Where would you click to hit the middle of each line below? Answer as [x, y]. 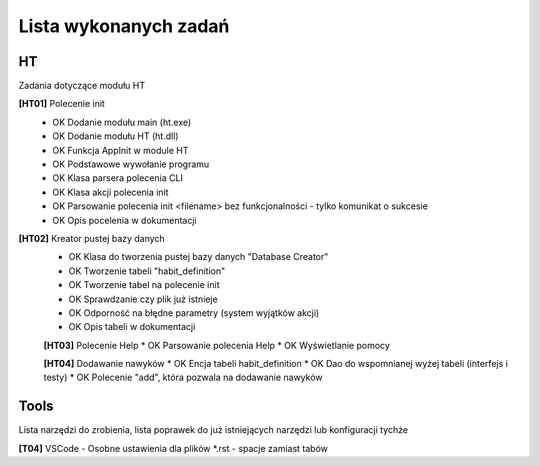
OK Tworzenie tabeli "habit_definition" [147, 271]
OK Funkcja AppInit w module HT [120, 150]
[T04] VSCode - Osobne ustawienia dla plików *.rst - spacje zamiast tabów [173, 448]
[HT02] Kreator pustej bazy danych [91, 238]
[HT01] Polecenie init [61, 104]
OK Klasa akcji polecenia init [110, 192]
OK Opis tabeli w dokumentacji [132, 327]
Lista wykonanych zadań [124, 26]
